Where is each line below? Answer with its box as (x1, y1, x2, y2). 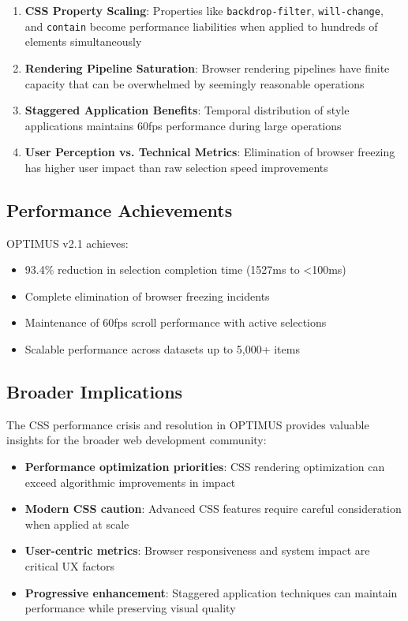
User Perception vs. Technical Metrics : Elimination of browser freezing (24, 144, 395, 160)
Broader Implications (6, 380, 183, 404)
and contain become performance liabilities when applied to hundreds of (24, 17, 378, 34)
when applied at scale (24, 515, 129, 532)
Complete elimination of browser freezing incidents (24, 287, 270, 304)
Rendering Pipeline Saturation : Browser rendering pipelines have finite (24, 59, 390, 76)
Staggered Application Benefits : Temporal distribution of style (24, 102, 350, 118)
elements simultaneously (24, 33, 142, 50)
